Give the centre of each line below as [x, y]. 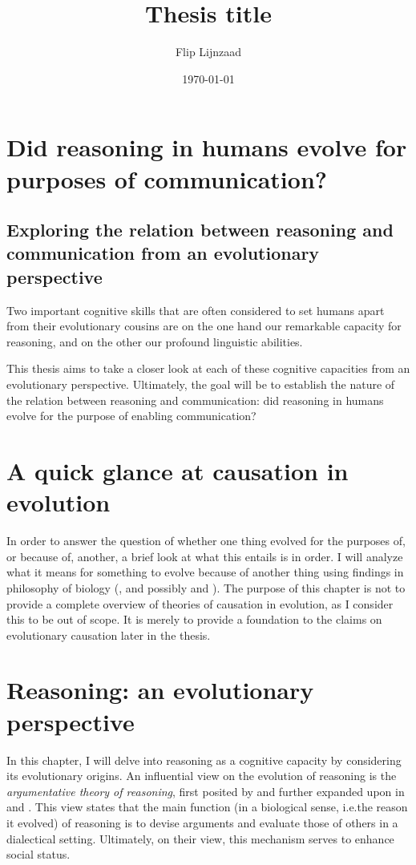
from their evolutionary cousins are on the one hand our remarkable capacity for [204, 326]
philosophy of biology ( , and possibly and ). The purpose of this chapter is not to [206, 587]
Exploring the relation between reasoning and [200, 230]
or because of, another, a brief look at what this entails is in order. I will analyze [205, 556]
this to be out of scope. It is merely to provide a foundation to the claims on [194, 619]
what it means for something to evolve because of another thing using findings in [205, 572]
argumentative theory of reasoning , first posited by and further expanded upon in [206, 791]
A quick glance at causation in [178, 471]
